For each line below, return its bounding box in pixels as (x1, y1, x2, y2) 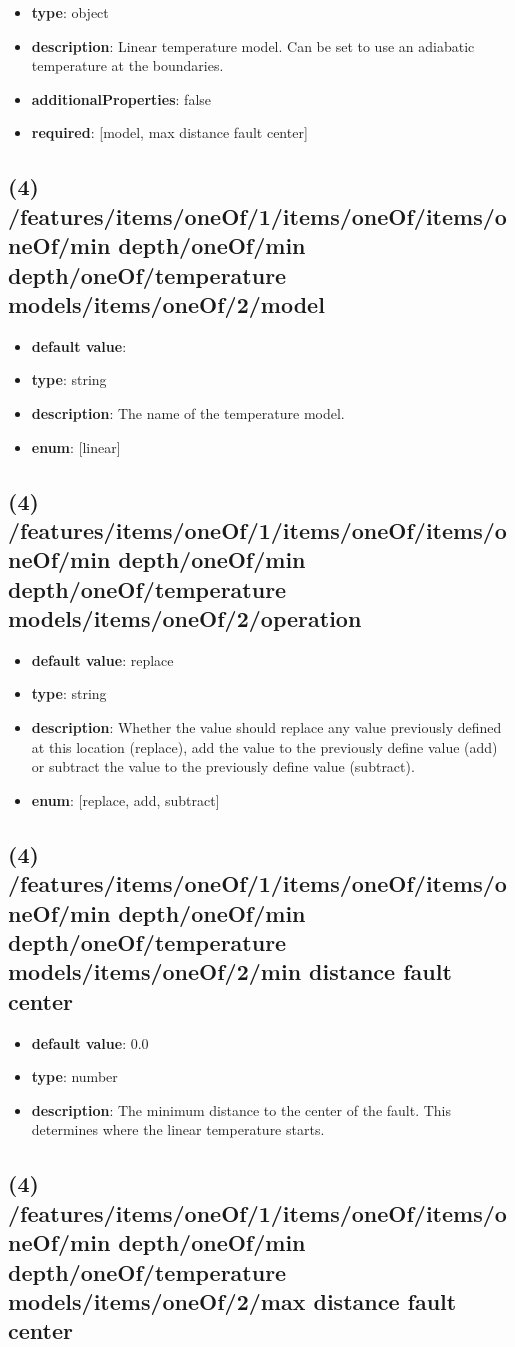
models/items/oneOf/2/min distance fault (8, 956, 452, 987)
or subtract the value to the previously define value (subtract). (31, 756, 415, 777)
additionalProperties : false (31, 88, 212, 109)
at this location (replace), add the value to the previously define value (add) (31, 736, 498, 757)
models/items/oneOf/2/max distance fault (8, 1285, 457, 1316)
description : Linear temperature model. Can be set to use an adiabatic (31, 35, 475, 56)
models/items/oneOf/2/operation (8, 603, 362, 634)
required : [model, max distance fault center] (31, 122, 308, 143)
